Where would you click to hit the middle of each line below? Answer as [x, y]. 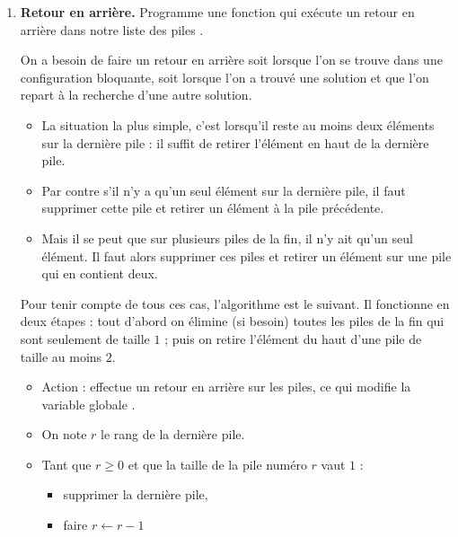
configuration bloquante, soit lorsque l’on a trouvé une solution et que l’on [225, 77]
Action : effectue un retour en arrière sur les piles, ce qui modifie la [226, 387]
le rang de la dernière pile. [173, 434]
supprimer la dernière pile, [136, 494]
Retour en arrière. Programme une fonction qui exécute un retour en [217, 12]
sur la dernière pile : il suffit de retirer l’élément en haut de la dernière [235, 142]
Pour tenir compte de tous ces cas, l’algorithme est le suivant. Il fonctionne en [235, 303]
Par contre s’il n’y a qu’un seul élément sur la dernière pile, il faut [224, 190]
